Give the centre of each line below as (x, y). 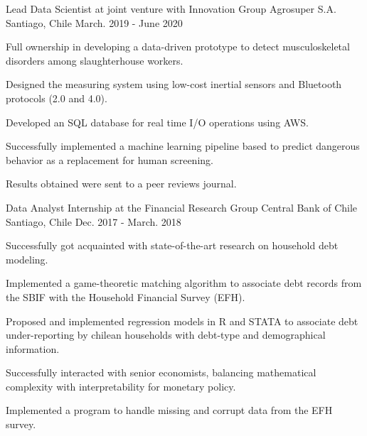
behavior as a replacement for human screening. (110, 159)
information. (33, 348)
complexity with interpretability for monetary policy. (121, 386)
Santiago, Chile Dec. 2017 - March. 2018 (94, 221)
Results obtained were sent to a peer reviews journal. (121, 184)
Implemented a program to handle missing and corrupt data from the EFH (169, 410)
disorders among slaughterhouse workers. (95, 60)
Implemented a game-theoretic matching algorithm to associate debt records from (184, 283)
